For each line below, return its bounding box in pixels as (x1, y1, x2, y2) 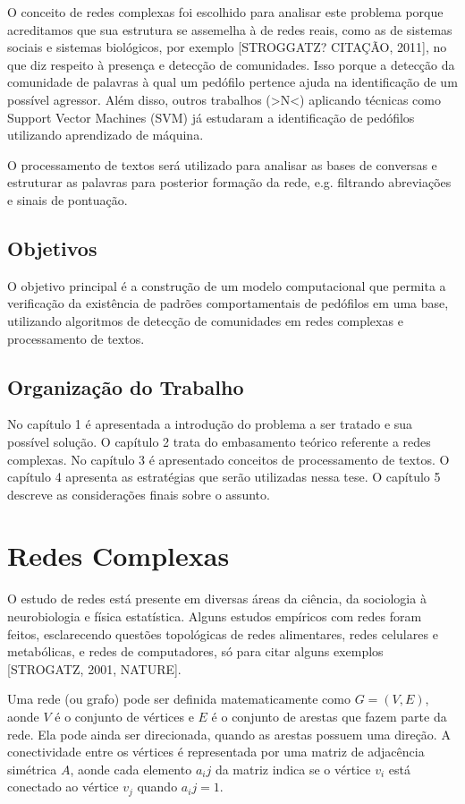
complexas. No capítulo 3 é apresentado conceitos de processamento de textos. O (7, 449, 450, 468)
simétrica (7, 759, 57, 778)
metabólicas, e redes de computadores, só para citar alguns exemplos (7, 642, 384, 661)
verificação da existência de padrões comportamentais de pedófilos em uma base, (7, 294, 449, 312)
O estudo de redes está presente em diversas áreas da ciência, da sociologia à (7, 589, 427, 608)
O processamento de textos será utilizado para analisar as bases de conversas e (7, 155, 437, 174)
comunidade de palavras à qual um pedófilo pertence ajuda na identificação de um (7, 73, 458, 91)
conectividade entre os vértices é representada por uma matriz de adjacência (7, 742, 425, 761)
